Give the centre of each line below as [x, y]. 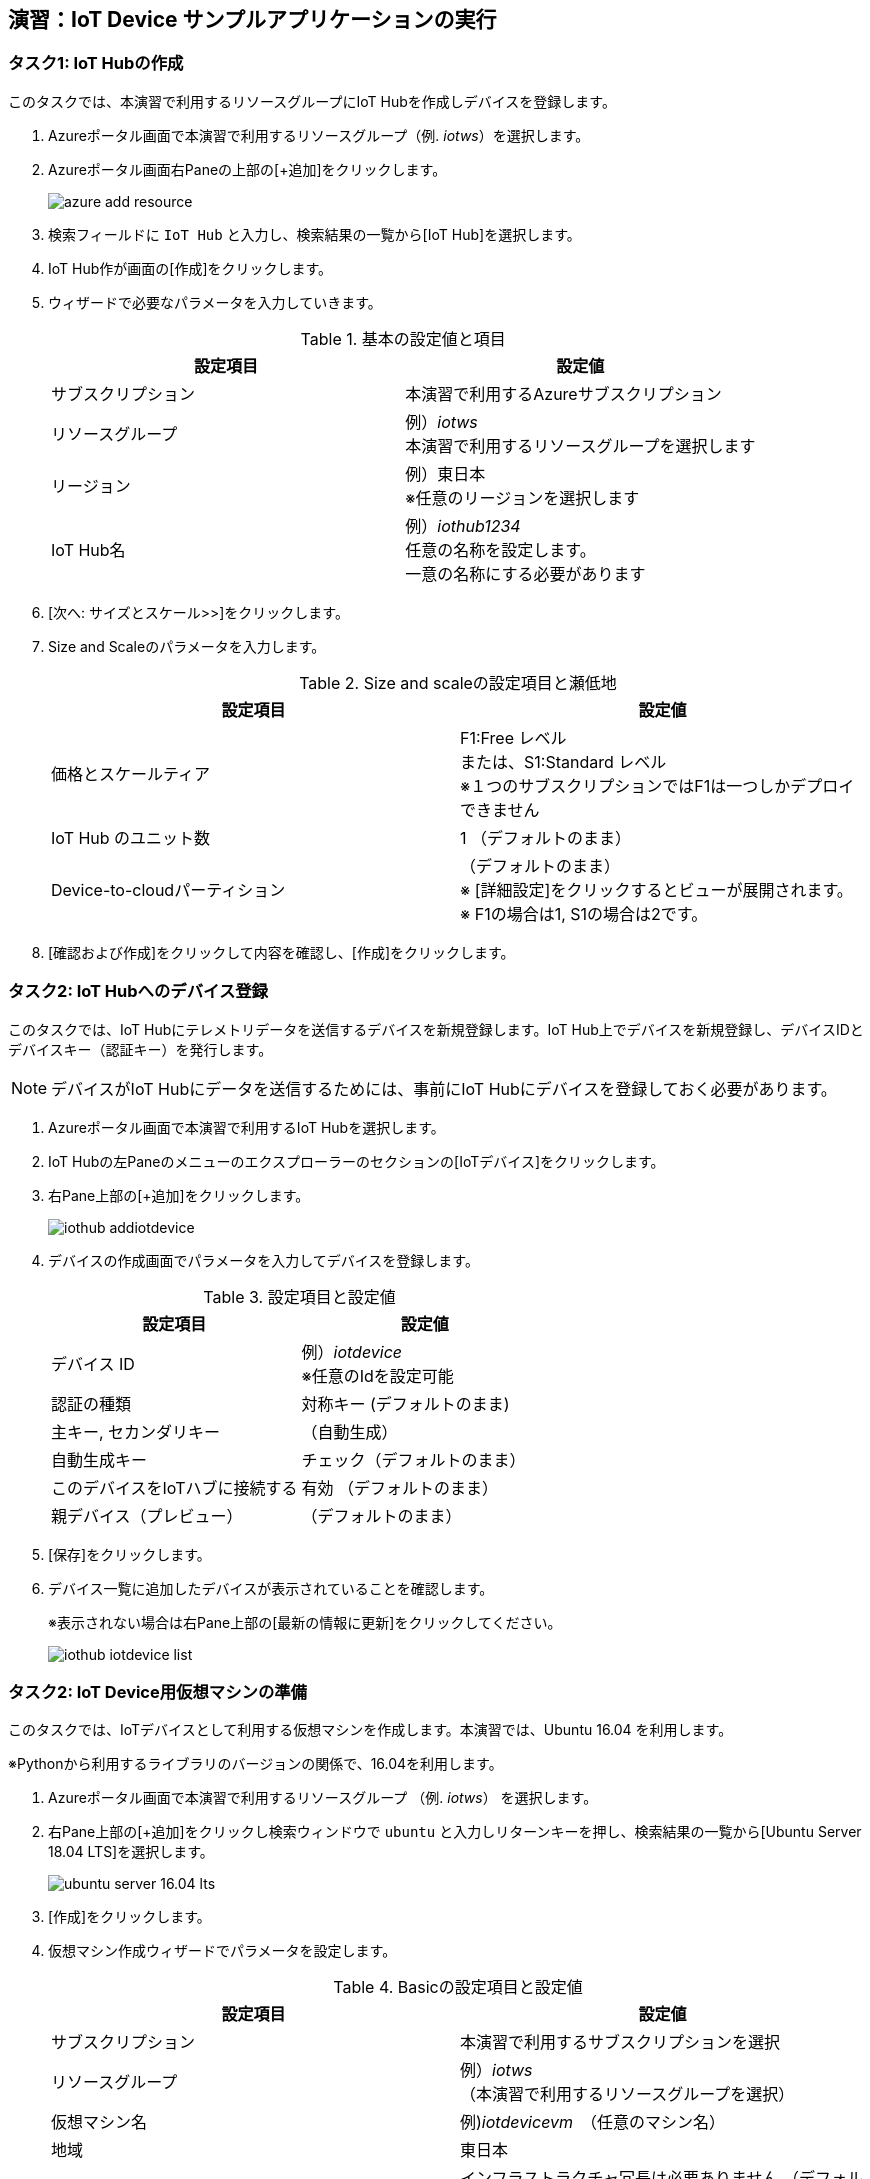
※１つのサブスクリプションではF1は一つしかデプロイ [657, 785]
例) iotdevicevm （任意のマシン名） [593, 2122]
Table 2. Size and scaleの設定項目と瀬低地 [458, 682]
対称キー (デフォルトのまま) [405, 1403]
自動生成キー [99, 1459]
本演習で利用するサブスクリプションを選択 [620, 2042]
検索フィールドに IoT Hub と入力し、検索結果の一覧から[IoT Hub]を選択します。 [314, 234]
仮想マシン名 [99, 2122]
